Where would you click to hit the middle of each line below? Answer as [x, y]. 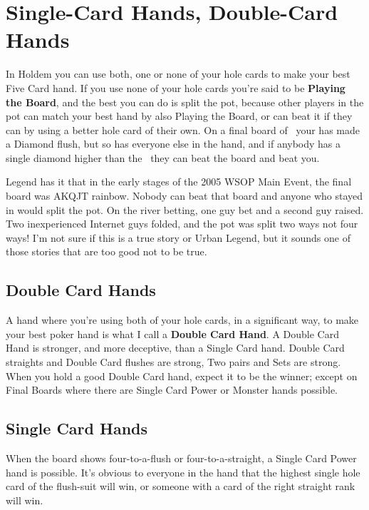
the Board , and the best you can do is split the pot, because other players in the [185, 102]
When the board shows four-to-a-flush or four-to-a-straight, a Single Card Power [181, 458]
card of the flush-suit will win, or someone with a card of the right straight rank [181, 486]
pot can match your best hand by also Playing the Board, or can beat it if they [179, 116]
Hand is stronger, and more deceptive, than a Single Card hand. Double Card [175, 348]
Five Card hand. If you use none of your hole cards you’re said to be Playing [176, 87]
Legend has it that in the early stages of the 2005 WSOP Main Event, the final [179, 182]
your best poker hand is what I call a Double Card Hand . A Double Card [172, 333]
